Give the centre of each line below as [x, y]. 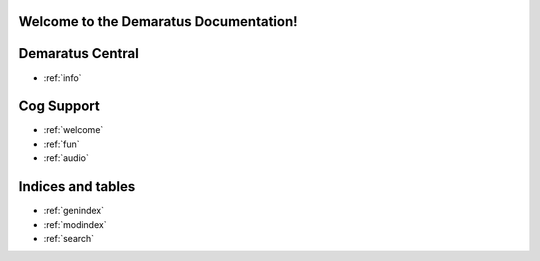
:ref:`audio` [66, 158]
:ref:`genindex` [74, 211]
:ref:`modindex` [75, 224]
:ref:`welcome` [73, 130]
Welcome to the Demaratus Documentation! [158, 21]
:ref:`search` [69, 238]
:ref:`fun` [61, 144]
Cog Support [59, 106]
